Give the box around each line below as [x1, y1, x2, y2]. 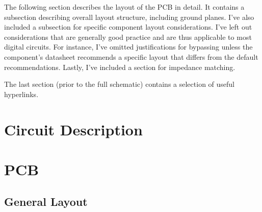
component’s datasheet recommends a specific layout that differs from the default [4, 51, 258, 62]
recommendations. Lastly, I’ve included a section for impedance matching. [4, 61, 235, 72]
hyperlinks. [4, 88, 39, 99]
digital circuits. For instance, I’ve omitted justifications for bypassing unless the [4, 41, 253, 52]
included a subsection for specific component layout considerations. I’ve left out [4, 21, 252, 32]
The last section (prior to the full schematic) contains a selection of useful [4, 79, 235, 89]
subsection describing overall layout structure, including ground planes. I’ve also [4, 11, 254, 22]
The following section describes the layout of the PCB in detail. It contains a [4, 2, 245, 12]
